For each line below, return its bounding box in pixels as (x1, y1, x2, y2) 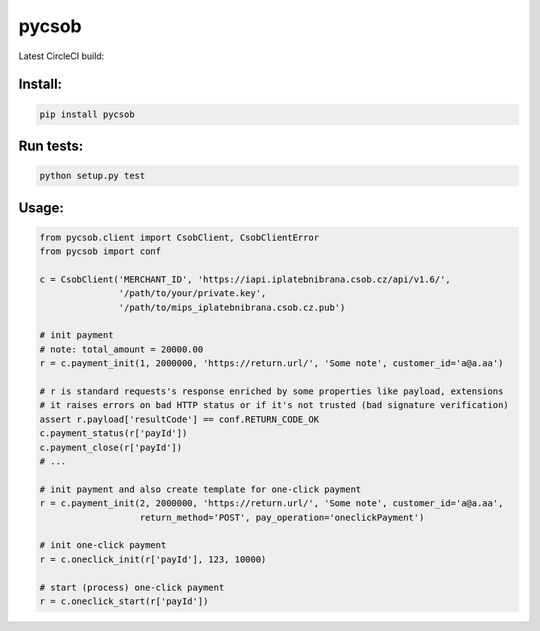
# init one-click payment (39, 540, 167, 551)
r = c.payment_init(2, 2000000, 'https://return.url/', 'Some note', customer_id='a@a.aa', (39, 498, 504, 509)
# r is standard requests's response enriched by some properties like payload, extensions (39, 386, 504, 397)
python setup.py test (39, 170, 146, 182)
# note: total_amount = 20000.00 (39, 343, 204, 355)
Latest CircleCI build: (18, 50, 105, 62)
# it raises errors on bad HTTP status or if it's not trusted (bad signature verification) (39, 400, 509, 411)
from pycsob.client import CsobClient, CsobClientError (39, 231, 320, 243)
